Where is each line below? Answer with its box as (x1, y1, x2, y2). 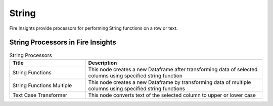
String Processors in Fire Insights (9, 38, 116, 47)
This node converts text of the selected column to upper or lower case (88, 91, 256, 98)
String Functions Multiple (12, 82, 72, 89)
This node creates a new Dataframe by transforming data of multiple (88, 78, 251, 85)
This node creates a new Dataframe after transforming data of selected (88, 66, 258, 73)
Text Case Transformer (12, 91, 68, 98)
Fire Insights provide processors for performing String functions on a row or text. (9, 25, 178, 31)
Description (88, 59, 117, 66)
